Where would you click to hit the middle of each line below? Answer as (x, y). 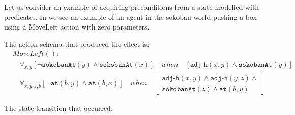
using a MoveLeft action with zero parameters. (77, 27)
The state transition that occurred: (58, 108)
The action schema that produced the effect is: (77, 44)
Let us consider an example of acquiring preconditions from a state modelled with (132, 7)
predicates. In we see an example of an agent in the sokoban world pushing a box (130, 17)
